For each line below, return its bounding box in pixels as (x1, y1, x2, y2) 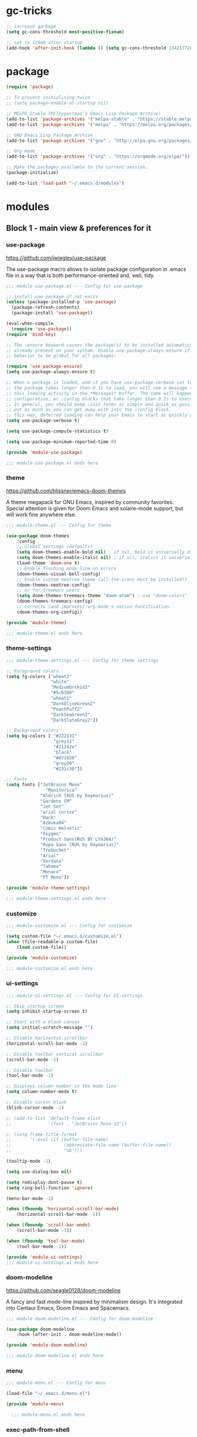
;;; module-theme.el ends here (6, 630, 83, 636)
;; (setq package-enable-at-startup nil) (6, 100, 109, 106)
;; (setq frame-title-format (6, 1131, 77, 1138)
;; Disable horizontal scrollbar (6, 1036, 88, 1041)
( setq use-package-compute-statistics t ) (6, 428, 109, 434)
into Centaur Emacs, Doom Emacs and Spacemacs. (6, 1304, 130, 1311)
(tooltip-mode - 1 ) (6, 1159, 51, 1164)
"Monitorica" (45, 787, 77, 794)
